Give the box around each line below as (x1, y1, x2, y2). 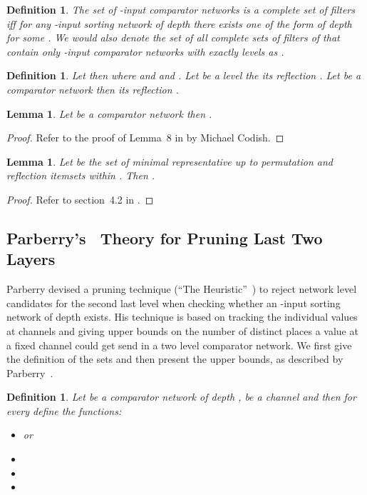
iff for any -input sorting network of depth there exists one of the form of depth (6, 16, 352, 31)
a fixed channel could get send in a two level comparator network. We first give (6, 337, 352, 352)
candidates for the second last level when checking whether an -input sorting (6, 295, 341, 310)
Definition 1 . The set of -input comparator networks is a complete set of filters (6, 2, 355, 16)
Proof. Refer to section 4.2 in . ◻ (6, 191, 154, 206)
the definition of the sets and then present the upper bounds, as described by (6, 351, 343, 366)
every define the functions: (6, 403, 122, 418)
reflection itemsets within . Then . (6, 168, 155, 183)
